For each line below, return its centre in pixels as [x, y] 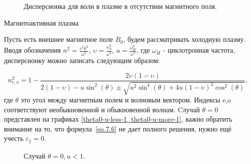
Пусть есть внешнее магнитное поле [58, 39]
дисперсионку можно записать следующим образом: [82, 60]
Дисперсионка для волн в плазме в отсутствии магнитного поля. [120, 6]
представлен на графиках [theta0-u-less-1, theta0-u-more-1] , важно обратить [118, 119]
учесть [14, 138]
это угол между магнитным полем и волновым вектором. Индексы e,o [126, 99]
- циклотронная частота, [199, 50]
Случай [35, 155]
